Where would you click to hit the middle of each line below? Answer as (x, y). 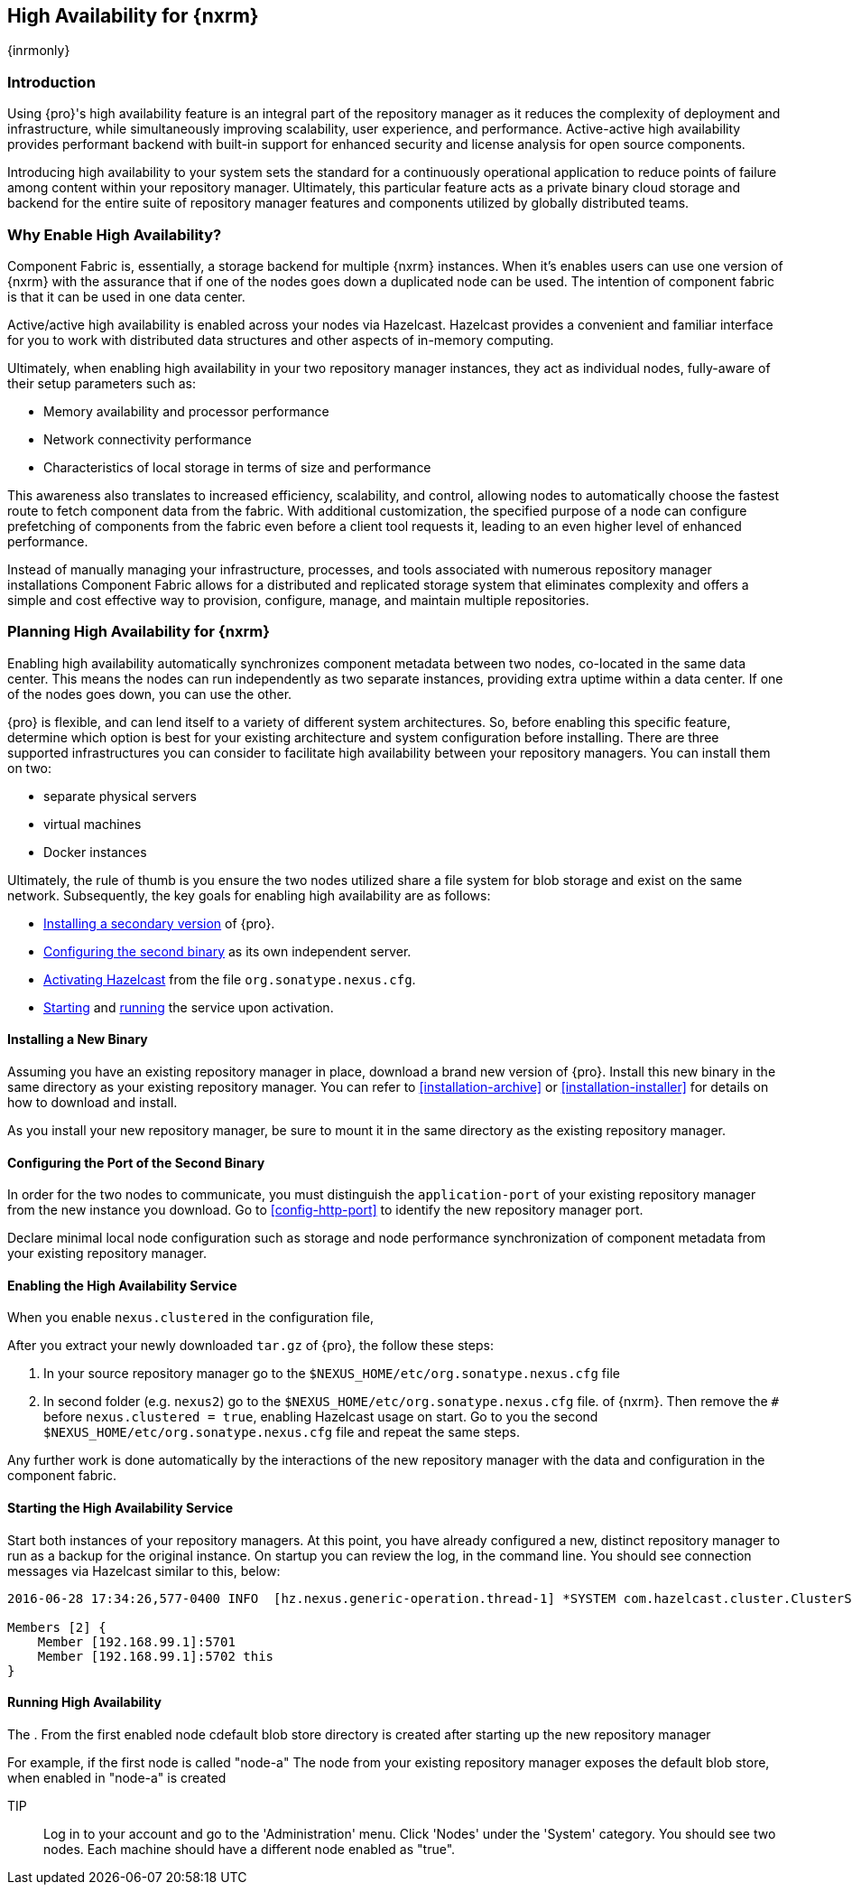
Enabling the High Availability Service (122, 1285)
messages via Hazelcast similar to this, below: (144, 1570)
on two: (30, 768)
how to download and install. (93, 1102)
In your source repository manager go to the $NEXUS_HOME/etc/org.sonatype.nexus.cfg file (332, 1374)
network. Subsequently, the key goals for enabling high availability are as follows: (249, 895)
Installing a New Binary (78, 1039)
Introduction (51, 82)
